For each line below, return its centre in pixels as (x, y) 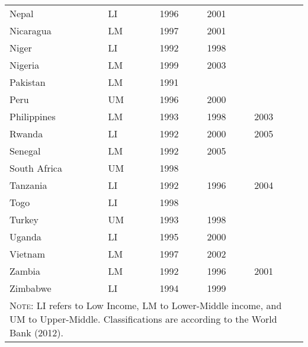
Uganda (25, 237)
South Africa (36, 168)
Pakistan (28, 82)
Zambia (25, 271)
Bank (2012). (36, 332)
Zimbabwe (31, 288)
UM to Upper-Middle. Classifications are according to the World (143, 319)
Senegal (25, 151)
